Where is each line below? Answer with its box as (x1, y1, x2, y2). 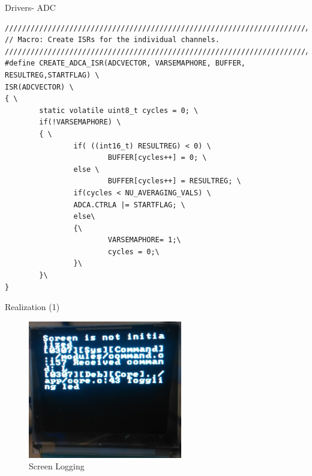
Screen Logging (29, 460, 85, 472)
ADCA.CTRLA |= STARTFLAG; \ (73, 200, 185, 209)
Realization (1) (5, 301, 60, 313)
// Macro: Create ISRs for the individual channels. (5, 35, 220, 44)
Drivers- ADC (5, 1, 56, 13)
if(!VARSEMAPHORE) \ (39, 118, 121, 127)
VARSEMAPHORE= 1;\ (107, 236, 181, 245)
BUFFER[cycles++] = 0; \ (107, 153, 207, 162)
